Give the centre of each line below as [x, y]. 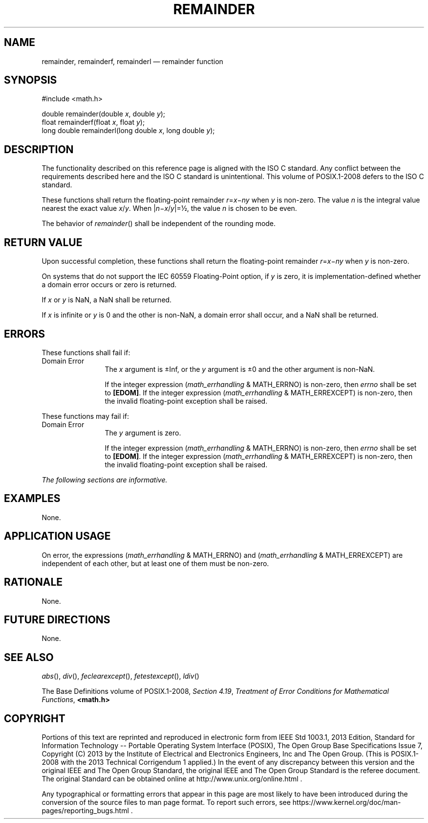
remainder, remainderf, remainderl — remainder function [132, 61]
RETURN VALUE [43, 242]
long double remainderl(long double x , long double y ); [128, 131]
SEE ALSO [29, 657]
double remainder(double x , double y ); [104, 114]
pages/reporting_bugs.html [85, 811]
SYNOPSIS [31, 80]
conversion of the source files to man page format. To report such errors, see [166, 802]
